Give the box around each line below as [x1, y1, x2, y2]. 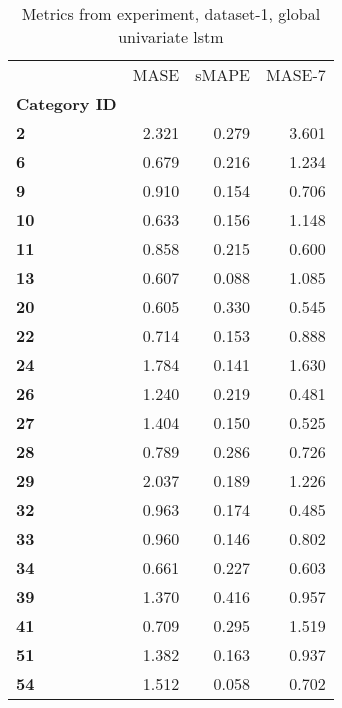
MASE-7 [266, 63, 326, 86]
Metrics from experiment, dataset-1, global [21, 2, 321, 25]
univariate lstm [118, 25, 224, 48]
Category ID [16, 92, 117, 115]
